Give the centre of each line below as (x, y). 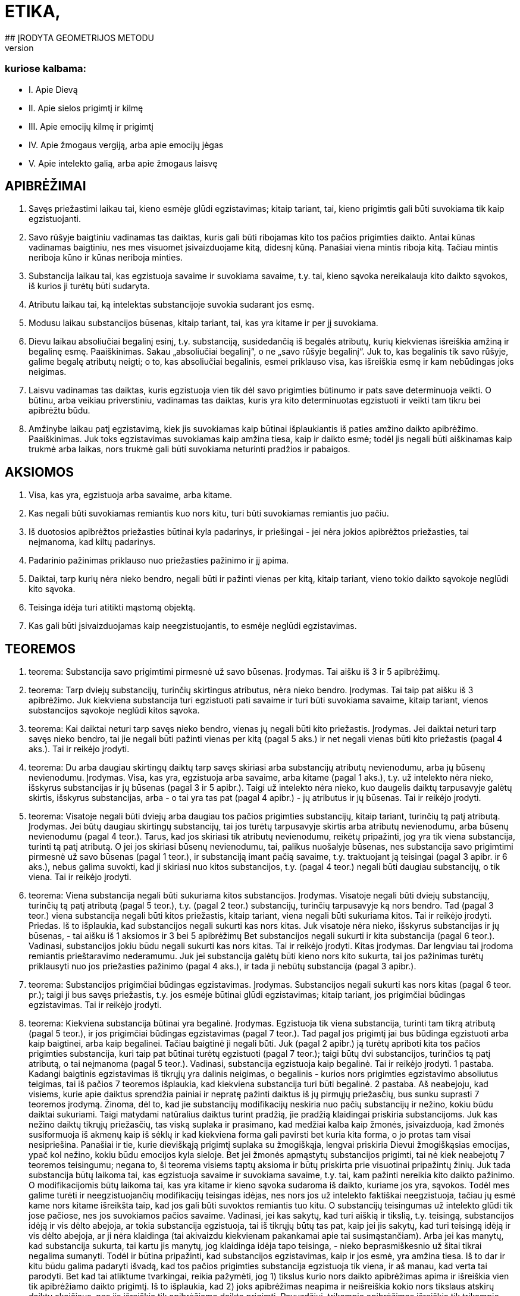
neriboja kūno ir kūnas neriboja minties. (106, 258)
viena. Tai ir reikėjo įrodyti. (80, 877)
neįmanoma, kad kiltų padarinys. (92, 542)
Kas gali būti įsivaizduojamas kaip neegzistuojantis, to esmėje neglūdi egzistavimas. (193, 626)
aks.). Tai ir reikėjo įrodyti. (79, 749)
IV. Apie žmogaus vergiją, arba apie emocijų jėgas (126, 145)
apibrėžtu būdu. (59, 411)
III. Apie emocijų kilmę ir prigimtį (91, 126)
